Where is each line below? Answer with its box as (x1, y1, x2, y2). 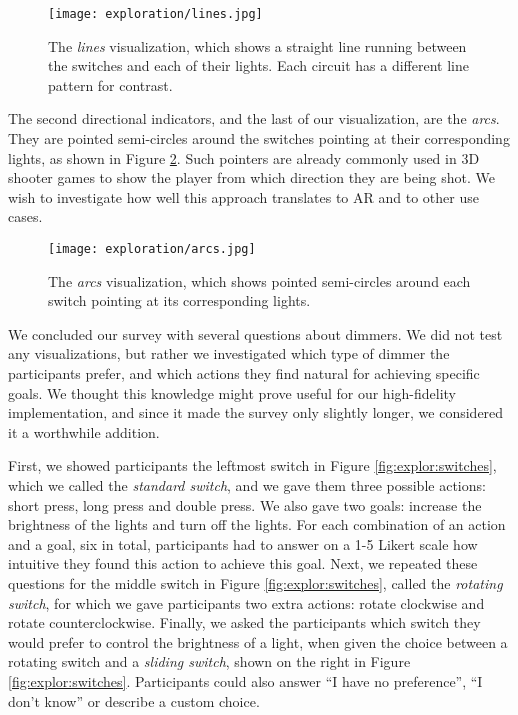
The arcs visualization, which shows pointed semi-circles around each (48, 270, 471, 291)
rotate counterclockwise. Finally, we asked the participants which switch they (8, 612, 481, 633)
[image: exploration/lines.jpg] (48, 7, 263, 21)
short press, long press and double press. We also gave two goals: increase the (8, 494, 482, 515)
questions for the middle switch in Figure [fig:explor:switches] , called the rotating (8, 572, 503, 593)
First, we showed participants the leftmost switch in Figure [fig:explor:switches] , (8, 455, 497, 476)
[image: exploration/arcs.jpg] (48, 242, 256, 256)
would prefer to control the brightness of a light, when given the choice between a (8, 631, 508, 652)
